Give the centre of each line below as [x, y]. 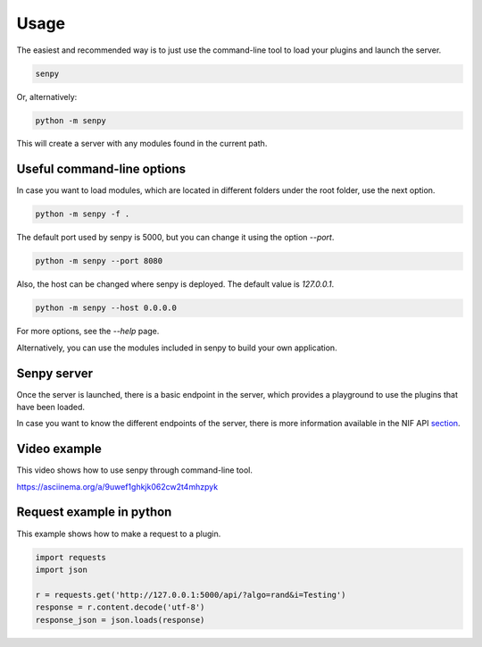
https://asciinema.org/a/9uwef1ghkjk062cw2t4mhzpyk [117, 486]
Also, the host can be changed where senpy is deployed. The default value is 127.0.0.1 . [175, 284]
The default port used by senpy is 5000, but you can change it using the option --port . [175, 238]
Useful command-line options [101, 169]
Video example [59, 449]
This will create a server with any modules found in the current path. [142, 144]
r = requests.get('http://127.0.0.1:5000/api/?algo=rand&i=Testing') [191, 595]
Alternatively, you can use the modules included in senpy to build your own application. [177, 348]
